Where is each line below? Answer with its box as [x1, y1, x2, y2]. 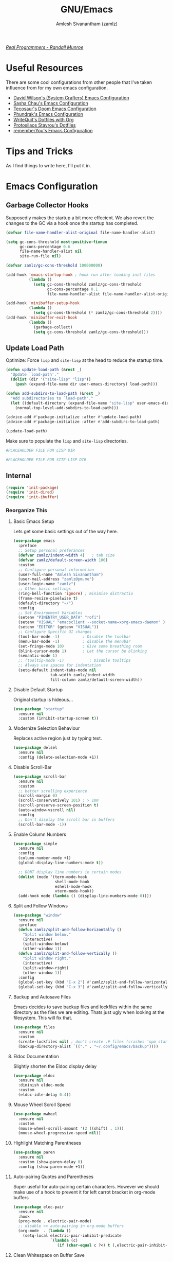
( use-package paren [13, 1150, 55, 1155]
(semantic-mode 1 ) [18, 653, 57, 658]
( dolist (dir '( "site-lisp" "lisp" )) [10, 377, 91, 382]
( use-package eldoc [13, 1073, 55, 1078]
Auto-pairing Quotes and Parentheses [13, 1173, 94, 1180]
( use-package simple [13, 841, 57, 846]
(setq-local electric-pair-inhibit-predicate [23, 1233, 122, 1238]
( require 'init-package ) [6, 485, 59, 490]
